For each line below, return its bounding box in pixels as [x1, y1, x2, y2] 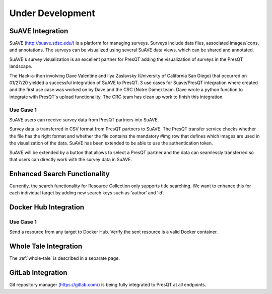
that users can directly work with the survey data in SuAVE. [9, 156, 132, 162]
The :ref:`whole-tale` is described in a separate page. [9, 255, 120, 261]
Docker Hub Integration [9, 203, 85, 211]
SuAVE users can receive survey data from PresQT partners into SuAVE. [9, 116, 159, 123]
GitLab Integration [9, 268, 67, 277]
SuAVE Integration [9, 27, 69, 35]
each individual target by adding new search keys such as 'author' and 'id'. [9, 190, 165, 196]
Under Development [9, 8, 95, 19]
